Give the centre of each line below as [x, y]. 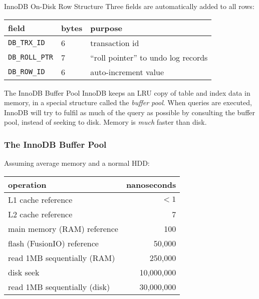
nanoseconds [151, 184]
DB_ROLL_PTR [31, 57]
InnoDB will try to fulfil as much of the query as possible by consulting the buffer [130, 112]
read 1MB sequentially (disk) [59, 286]
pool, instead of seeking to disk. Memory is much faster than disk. [105, 122]
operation [27, 184]
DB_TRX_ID [27, 43]
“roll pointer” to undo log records [149, 57]
